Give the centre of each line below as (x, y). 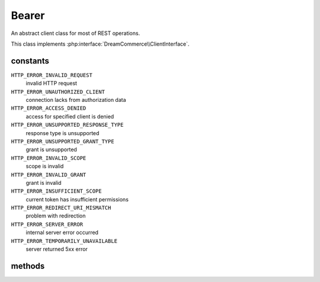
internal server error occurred (62, 233)
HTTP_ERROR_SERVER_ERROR (47, 224)
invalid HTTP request (51, 84)
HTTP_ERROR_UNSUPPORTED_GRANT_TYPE (63, 141)
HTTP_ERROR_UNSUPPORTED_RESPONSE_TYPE (67, 125)
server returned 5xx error (57, 249)
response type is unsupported (63, 133)
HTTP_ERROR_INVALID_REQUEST (52, 75)
